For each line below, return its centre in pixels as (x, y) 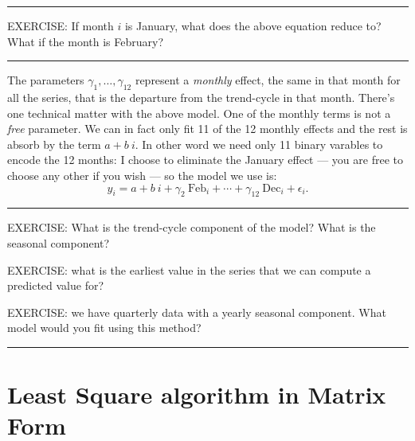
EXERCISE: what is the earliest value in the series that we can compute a (189, 269)
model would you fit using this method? (104, 328)
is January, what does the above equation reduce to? (253, 25)
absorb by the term (54, 144)
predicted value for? (56, 285)
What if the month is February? (85, 41)
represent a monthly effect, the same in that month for (268, 80)
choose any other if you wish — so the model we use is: (142, 175)
